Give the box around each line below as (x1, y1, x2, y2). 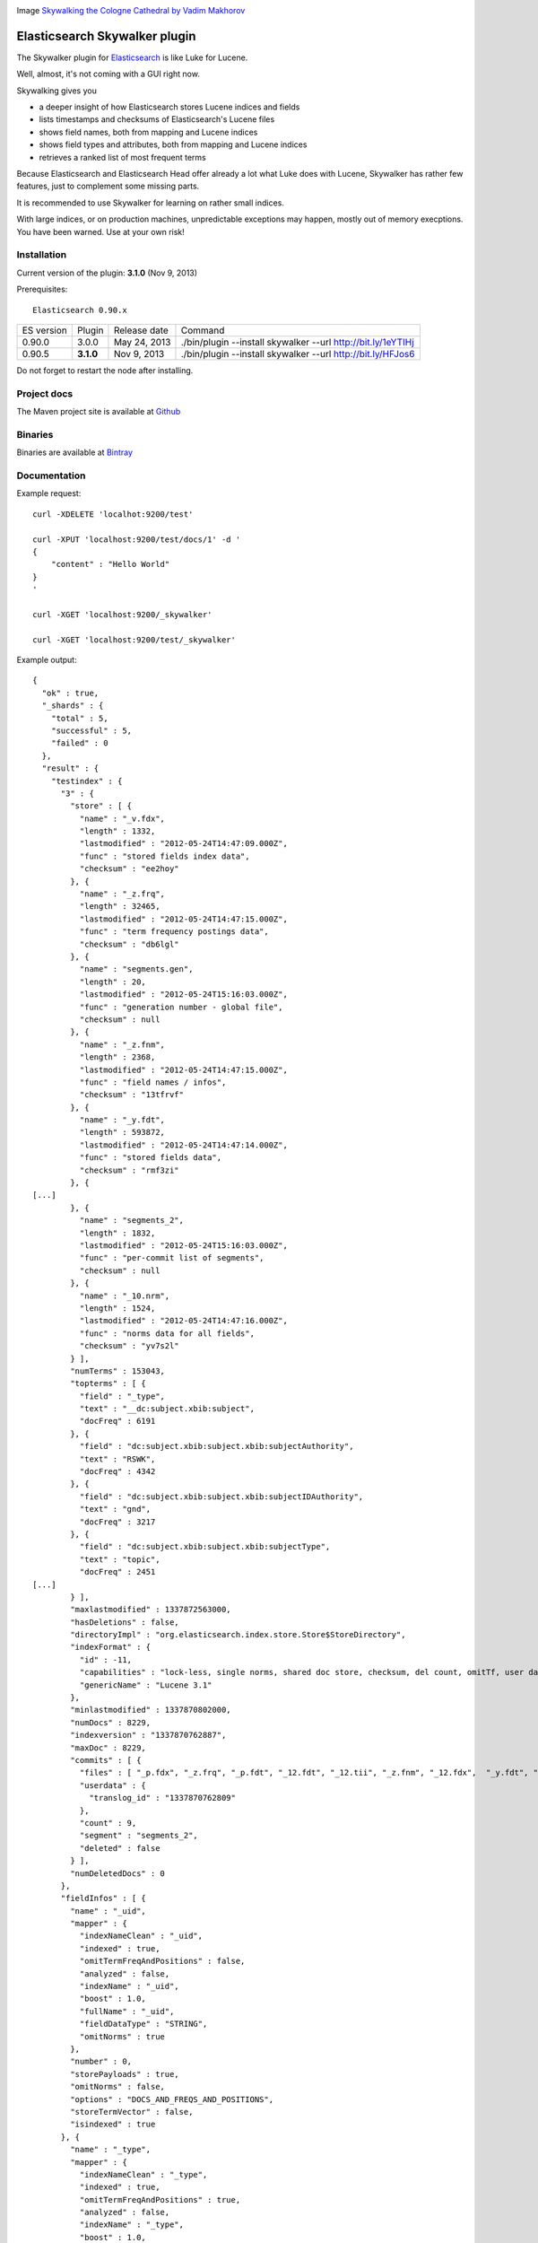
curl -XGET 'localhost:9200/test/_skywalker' (32, 634, 237, 645)
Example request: (16, 488, 82, 499)
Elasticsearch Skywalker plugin (16, 28, 196, 44)
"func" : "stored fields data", (79, 1153, 222, 1163)
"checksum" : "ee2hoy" (79, 864, 179, 874)
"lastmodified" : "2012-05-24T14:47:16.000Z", (79, 1315, 289, 1326)
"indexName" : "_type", (79, 2220, 184, 2230)
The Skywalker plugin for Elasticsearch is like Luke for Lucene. (16, 52, 248, 63)
